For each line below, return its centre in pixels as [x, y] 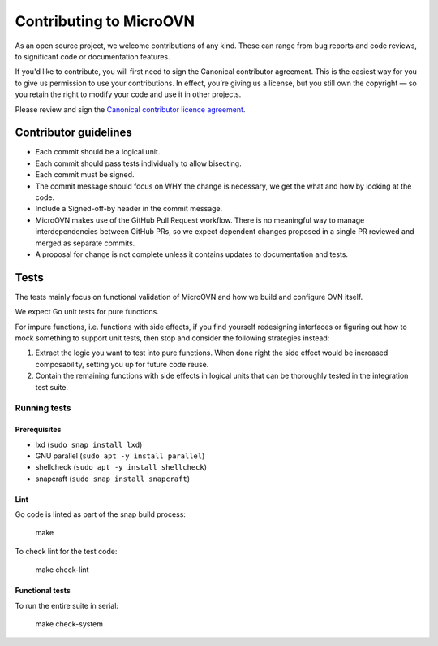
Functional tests [43, 591]
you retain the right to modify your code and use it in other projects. [128, 94]
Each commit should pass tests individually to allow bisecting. [139, 163]
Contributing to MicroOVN [105, 21]
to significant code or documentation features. [92, 56]
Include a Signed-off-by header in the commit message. [129, 209]
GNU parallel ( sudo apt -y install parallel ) [120, 456]
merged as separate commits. [85, 243]
